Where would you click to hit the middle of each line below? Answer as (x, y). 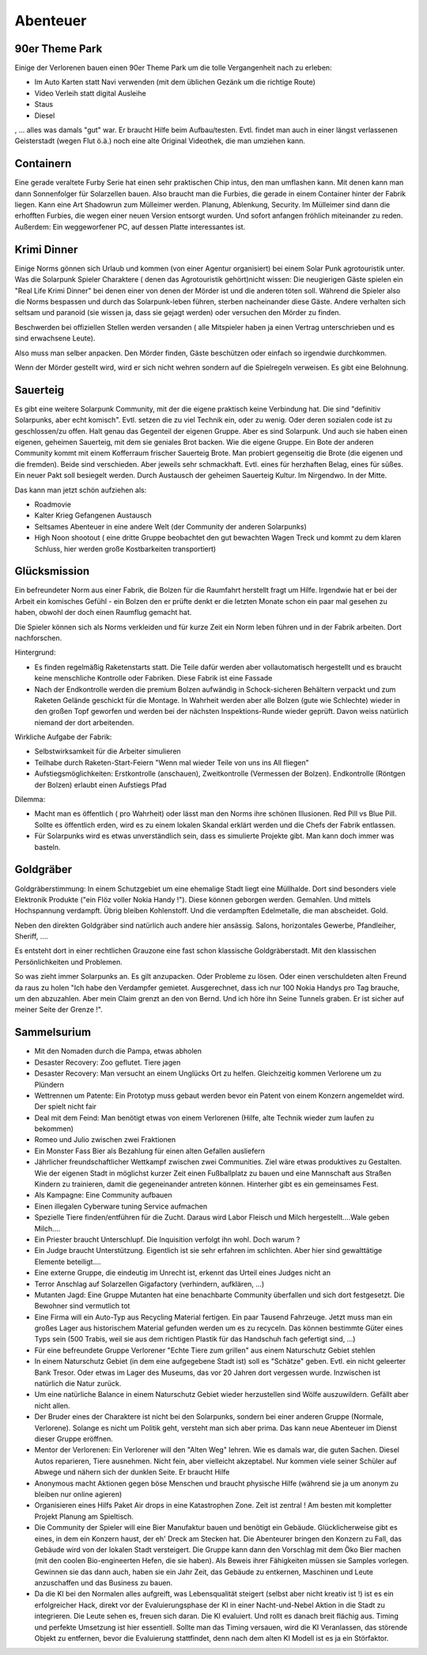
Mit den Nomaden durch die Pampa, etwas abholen (118, 1051)
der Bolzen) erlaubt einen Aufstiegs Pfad (100, 784)
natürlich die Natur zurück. (78, 1384)
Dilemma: (30, 799)
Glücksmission (52, 571)
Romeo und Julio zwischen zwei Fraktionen (105, 1140)
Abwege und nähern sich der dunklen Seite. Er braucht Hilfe (132, 1472)
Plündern (49, 1084)
